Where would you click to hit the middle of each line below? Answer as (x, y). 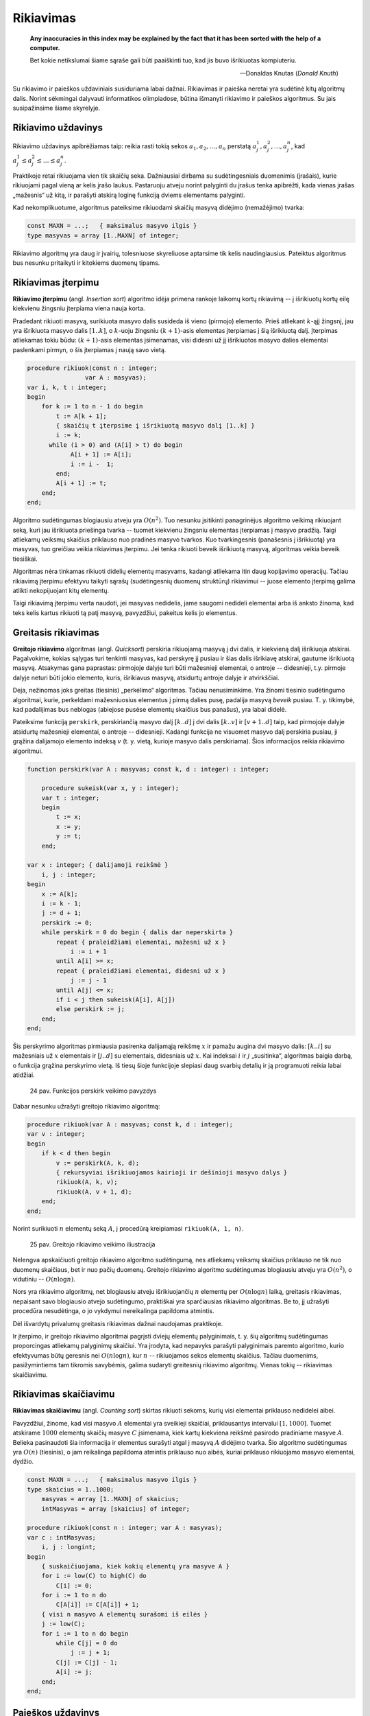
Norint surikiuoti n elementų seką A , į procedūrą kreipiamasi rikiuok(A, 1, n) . (128, 1229)
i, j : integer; (69, 874)
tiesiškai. (25, 559)
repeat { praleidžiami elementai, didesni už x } (141, 971)
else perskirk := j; (90, 1009)
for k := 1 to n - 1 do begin (92, 406)
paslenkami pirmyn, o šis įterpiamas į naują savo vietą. (89, 349)
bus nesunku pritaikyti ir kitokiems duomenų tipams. (86, 263)
